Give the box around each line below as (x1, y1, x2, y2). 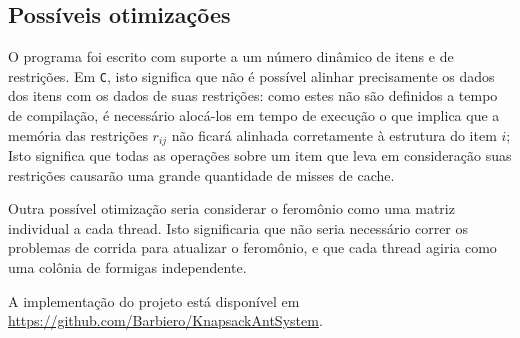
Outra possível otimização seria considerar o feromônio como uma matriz (8, 198, 455, 219)
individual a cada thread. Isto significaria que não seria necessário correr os (8, 217, 469, 238)
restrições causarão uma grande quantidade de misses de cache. (8, 164, 395, 185)
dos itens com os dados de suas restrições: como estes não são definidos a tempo (8, 85, 498, 106)
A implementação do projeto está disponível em (8, 290, 300, 311)
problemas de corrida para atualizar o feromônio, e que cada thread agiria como (8, 237, 497, 258)
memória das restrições (8, 124, 148, 145)
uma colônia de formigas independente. (8, 257, 247, 278)
